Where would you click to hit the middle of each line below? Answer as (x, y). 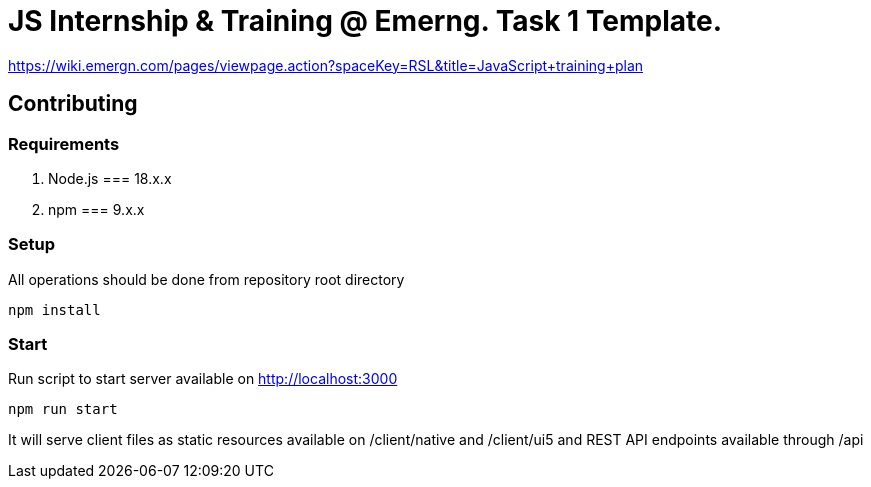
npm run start (63, 409)
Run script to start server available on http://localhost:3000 (203, 379)
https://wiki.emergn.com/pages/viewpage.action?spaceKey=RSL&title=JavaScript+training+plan (326, 65)
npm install (54, 309)
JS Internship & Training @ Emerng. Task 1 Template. (365, 21)
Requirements (64, 143)
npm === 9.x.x (96, 209)
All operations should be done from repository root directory (206, 279)
